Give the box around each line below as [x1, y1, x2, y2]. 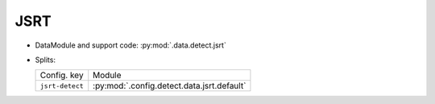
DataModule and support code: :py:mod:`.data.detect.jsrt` [35, 40, 227, 50]
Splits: [35, 55, 56, 64]
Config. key [39, 69, 84, 81]
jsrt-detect [39, 81, 84, 90]
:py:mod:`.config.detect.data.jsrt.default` [93, 81, 246, 92]
